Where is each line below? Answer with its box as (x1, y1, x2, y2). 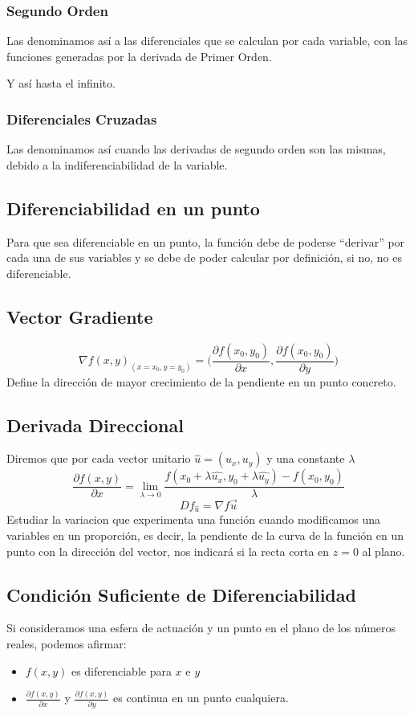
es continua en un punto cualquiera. (113, 689, 289, 706)
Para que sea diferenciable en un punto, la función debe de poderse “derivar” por (6, 233, 405, 250)
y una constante (266, 450, 345, 467)
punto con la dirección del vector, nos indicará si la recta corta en (6, 542, 330, 559)
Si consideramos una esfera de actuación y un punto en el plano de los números (6, 619, 396, 636)
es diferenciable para (71, 662, 172, 679)
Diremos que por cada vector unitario (6, 450, 191, 467)
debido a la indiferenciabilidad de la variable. (6, 156, 228, 173)
